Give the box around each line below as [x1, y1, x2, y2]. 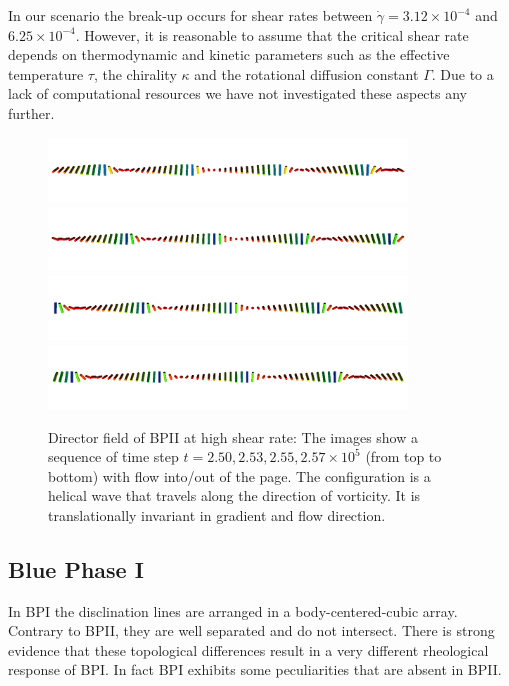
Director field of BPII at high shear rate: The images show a [48, 426, 418, 447]
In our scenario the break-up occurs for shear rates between [8, 5, 373, 25]
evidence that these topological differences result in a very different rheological [8, 639, 489, 660]
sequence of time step [48, 446, 179, 467]
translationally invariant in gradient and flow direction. [48, 504, 386, 525]
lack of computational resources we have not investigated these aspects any [8, 83, 467, 104]
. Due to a [431, 63, 494, 84]
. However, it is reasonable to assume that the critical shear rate [75, 24, 469, 45]
